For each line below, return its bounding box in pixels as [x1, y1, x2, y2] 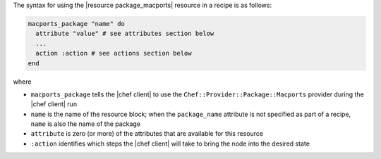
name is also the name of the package [30, 120, 141, 128]
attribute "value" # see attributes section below [35, 30, 214, 38]
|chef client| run [30, 100, 78, 108]
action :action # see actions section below [35, 49, 192, 58]
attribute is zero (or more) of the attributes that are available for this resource [30, 129, 264, 138]
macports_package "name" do [28, 20, 125, 27]
